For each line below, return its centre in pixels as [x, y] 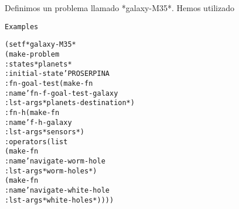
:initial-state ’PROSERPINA [57, 74]
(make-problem [32, 54]
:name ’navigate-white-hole [57, 191]
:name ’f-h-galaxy [38, 122]
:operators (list [36, 142]
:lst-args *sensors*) [45, 132]
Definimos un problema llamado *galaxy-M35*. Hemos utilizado [120, 8]
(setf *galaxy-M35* [40, 45]
